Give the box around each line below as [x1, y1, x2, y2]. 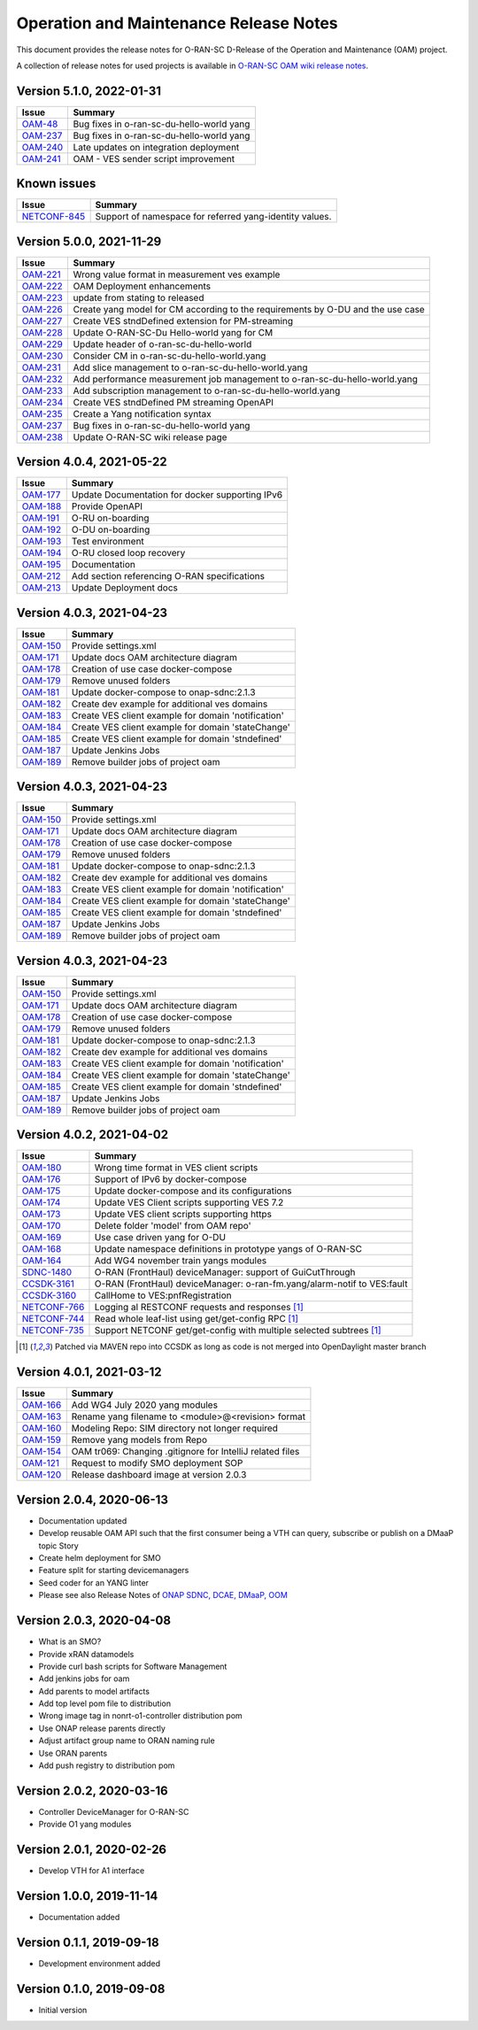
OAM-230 [21, 350, 64, 362]
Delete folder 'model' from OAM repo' [94, 1220, 251, 1232]
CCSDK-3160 [21, 1289, 77, 1301]
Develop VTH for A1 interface [38, 1865, 145, 1876]
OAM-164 [21, 1254, 62, 1267]
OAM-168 [21, 1243, 62, 1255]
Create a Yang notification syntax [73, 407, 212, 420]
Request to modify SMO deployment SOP [71, 1457, 243, 1470]
